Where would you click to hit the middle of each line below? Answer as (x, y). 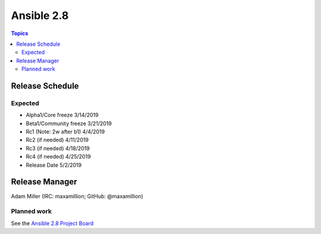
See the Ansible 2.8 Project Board (52, 223)
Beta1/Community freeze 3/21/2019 (69, 123)
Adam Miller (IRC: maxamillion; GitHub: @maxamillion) (77, 196)
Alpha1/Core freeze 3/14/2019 (62, 115)
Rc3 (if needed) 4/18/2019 (58, 148)
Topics (20, 33)
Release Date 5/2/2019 (54, 165)
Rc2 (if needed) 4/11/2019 (57, 140)
